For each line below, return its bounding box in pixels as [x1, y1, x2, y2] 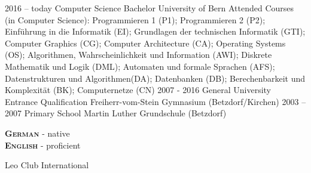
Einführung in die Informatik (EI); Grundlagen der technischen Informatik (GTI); [5, 25, 306, 38]
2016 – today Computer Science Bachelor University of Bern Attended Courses [5, 2, 294, 14]
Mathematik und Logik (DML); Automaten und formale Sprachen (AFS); [5, 60, 275, 72]
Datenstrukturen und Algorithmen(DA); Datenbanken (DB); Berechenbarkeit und [5, 72, 305, 84]
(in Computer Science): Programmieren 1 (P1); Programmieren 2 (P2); [5, 13, 266, 26]
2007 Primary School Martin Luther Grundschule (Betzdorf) [5, 107, 227, 119]
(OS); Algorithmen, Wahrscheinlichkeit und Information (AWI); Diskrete [5, 48, 272, 61]
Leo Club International [5, 159, 89, 171]
